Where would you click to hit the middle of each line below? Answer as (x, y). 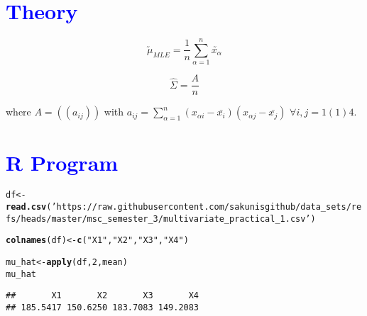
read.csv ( (29, 207)
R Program (62, 162)
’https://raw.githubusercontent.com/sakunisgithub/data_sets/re (207, 207)
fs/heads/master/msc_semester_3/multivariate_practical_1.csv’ (158, 219)
